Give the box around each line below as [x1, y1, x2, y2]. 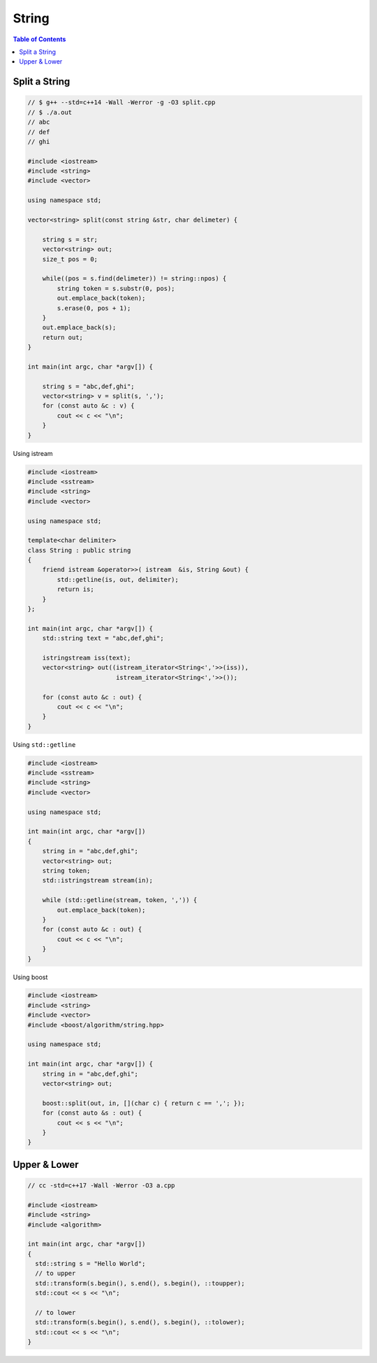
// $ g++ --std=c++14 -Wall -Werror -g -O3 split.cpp [27, 99, 216, 106]
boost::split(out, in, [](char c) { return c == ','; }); [42, 1099, 245, 1107]
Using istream [13, 449, 53, 457]
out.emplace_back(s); [42, 324, 117, 331]
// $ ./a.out [27, 108, 73, 116]
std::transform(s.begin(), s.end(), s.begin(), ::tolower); [35, 1318, 245, 1327]
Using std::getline [13, 740, 76, 748]
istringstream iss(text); [42, 654, 131, 662]
